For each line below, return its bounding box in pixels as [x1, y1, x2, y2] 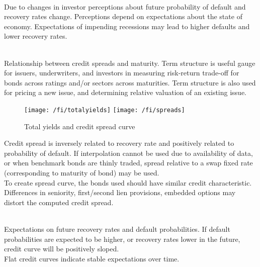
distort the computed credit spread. [4, 197, 114, 207]
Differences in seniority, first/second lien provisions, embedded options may [4, 187, 236, 198]
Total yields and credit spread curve [24, 121, 135, 131]
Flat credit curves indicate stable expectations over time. [4, 253, 180, 263]
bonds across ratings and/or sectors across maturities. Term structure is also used [4, 77, 256, 87]
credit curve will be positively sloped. [4, 243, 119, 254]
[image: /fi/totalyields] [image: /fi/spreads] [24, 106, 185, 114]
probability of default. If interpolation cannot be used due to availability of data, [4, 147, 253, 158]
